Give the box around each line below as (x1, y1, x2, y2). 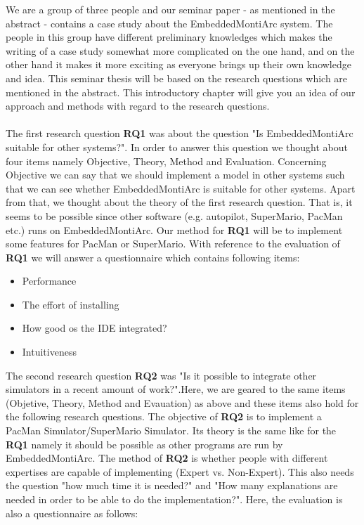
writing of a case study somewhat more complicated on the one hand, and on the (6, 43, 355, 58)
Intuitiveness (22, 344, 77, 359)
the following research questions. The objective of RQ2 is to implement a (6, 409, 322, 424)
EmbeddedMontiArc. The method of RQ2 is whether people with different (6, 451, 328, 465)
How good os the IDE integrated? (22, 320, 167, 335)
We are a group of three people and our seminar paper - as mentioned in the (6, 2, 335, 16)
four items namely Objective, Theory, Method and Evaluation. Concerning (6, 153, 327, 168)
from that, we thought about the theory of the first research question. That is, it (6, 195, 353, 209)
